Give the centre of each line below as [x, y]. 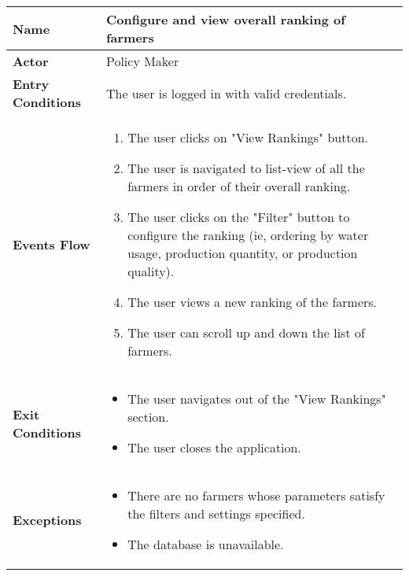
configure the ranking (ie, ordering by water [248, 235]
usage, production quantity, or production [243, 253]
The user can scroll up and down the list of [246, 332]
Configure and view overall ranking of [225, 19]
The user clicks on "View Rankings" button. [248, 137]
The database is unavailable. [206, 544]
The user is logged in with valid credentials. [226, 93]
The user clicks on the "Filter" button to [239, 217]
